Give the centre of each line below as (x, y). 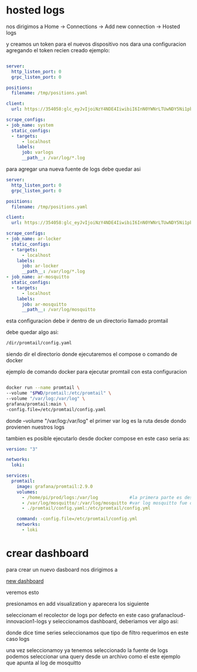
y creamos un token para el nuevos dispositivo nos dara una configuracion (96, 44)
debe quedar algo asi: (32, 332)
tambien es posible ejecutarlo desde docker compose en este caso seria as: (98, 438)
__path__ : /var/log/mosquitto (58, 310)
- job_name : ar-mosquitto (38, 277)
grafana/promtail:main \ (36, 404)
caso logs (18, 639)
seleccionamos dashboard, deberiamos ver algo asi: (116, 621)
